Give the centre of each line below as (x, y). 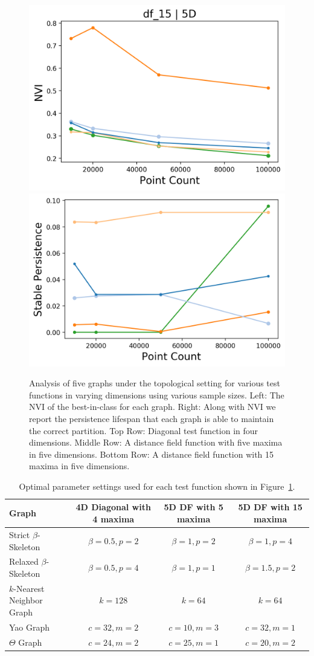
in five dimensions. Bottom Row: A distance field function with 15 (152, 454)
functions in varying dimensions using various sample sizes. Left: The (157, 395)
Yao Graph (30, 627)
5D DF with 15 (270, 507)
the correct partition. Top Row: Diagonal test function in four (144, 430)
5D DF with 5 (194, 507)
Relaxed (24, 561)
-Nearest (29, 588)
